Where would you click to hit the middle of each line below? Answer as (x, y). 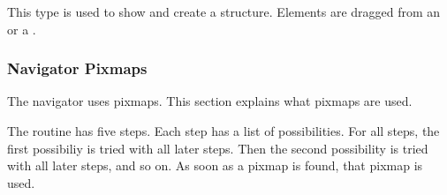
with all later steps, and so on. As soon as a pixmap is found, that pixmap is (215, 165)
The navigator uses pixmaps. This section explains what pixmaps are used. (210, 101)
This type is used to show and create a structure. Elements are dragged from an (224, 11)
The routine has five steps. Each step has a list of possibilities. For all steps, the (223, 131)
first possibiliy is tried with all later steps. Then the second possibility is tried (218, 148)
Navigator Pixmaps (77, 68)
